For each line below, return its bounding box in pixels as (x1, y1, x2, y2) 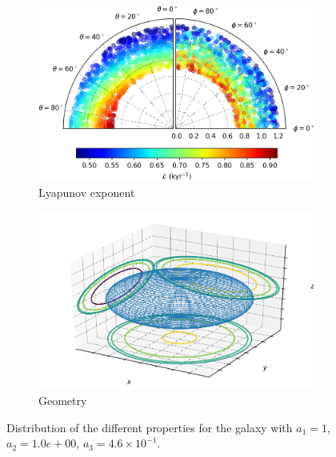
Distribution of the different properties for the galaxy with (6, 419, 293, 435)
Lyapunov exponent (38, 183, 135, 200)
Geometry (38, 391, 87, 408)
